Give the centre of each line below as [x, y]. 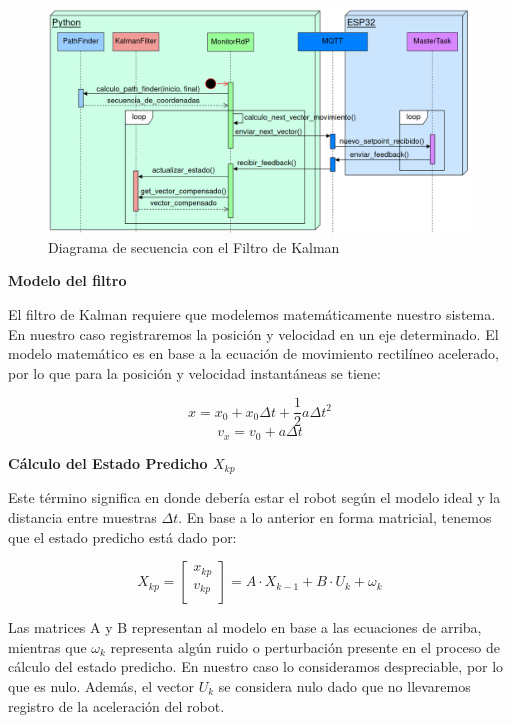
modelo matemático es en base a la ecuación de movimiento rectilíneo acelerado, [253, 353]
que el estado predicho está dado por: [122, 536]
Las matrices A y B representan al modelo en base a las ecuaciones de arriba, [245, 627]
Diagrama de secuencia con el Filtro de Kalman [194, 246]
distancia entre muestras [82, 516]
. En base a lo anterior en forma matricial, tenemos [335, 516]
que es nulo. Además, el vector [101, 685]
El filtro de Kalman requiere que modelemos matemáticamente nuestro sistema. [252, 314]
